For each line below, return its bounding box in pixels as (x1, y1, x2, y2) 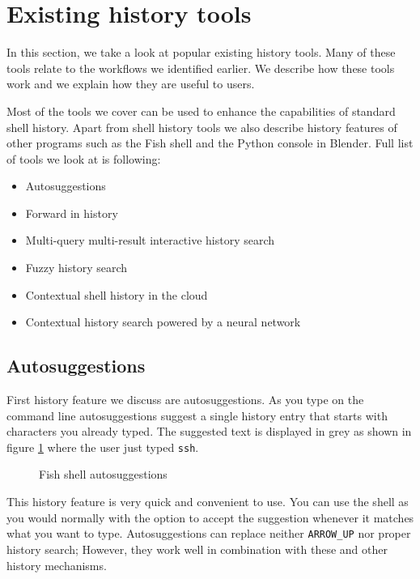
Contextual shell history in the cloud (25, 286, 208, 303)
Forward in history (25, 204, 118, 221)
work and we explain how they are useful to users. (6, 75, 255, 92)
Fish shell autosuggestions (39, 466, 168, 483)
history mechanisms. (6, 556, 107, 573)
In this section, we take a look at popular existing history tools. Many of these (6, 44, 396, 61)
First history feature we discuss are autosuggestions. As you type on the (6, 391, 364, 408)
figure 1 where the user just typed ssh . (6, 438, 199, 455)
